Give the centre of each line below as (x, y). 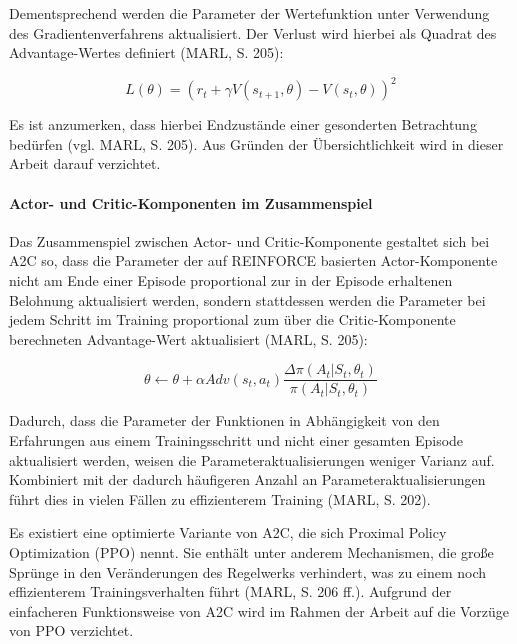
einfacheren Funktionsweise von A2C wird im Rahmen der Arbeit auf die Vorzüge (259, 610)
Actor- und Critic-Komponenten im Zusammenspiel (191, 202)
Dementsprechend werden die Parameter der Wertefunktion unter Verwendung (249, 13)
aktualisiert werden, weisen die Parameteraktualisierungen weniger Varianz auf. (252, 459)
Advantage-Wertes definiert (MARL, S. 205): (146, 52)
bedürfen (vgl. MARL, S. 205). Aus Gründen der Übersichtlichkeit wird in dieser (256, 143)
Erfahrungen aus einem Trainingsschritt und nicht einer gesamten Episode (236, 440)
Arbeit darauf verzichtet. (85, 163)
